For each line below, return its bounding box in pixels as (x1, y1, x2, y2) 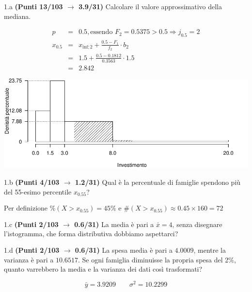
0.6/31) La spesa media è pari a (75, 245, 173, 255)
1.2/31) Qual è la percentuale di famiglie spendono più (75, 177, 241, 187)
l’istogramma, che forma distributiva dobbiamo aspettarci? (4, 228, 178, 239)
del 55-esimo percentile (4, 186, 72, 196)
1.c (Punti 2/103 (4, 219, 59, 229)
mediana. (4, 11, 31, 21)
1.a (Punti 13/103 (4, 1, 63, 11)
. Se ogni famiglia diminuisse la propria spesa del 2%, (78, 254, 236, 264)
